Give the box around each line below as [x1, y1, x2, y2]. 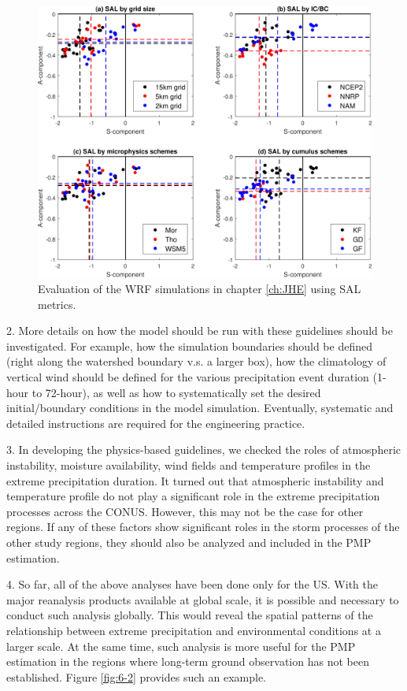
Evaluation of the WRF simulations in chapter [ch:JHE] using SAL [38, 280, 361, 297]
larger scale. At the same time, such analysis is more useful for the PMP [6, 637, 356, 654]
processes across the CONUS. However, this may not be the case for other [6, 503, 364, 519]
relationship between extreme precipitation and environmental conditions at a [6, 622, 381, 638]
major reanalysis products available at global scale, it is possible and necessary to [6, 591, 399, 607]
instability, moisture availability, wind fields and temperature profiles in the [6, 457, 371, 474]
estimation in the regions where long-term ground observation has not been [6, 653, 369, 670]
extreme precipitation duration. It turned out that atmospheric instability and [6, 472, 384, 489]
